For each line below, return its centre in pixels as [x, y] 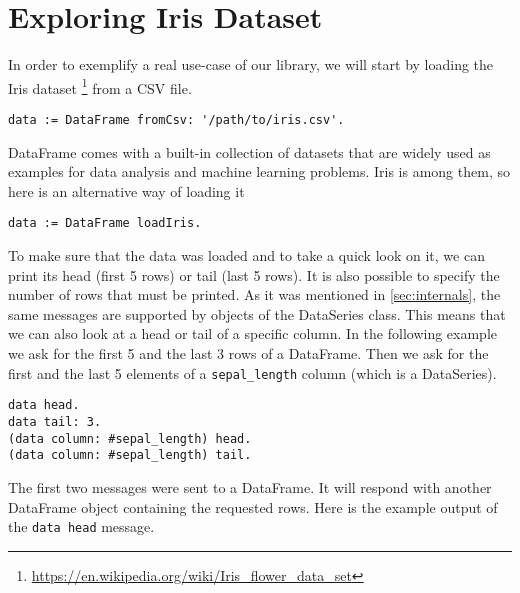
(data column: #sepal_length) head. [130, 438]
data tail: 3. [55, 421]
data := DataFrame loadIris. [105, 223]
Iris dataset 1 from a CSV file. [100, 86]
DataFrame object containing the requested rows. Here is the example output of [253, 506]
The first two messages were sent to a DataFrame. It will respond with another [250, 486]
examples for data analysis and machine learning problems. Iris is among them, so [259, 171]
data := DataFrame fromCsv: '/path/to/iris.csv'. [176, 119]
